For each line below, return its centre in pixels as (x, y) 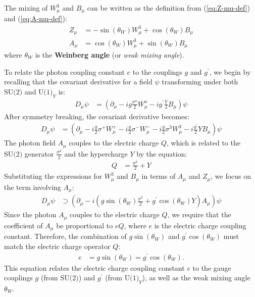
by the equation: (162, 153)
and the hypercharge (96, 153)
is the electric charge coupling (200, 225)
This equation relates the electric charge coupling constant (94, 267)
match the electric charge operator (57, 246)
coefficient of (23, 225)
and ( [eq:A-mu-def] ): (36, 18)
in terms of (159, 176)
